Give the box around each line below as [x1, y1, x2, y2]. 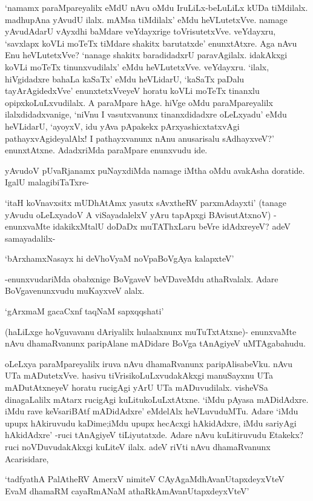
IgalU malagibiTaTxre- [5, 176, 89, 188]
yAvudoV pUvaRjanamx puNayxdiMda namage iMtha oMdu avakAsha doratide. [5, 164, 305, 176]
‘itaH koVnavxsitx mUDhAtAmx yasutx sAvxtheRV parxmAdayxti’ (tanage [5, 196, 287, 208]
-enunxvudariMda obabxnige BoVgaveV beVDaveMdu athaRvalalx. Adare [5, 272, 278, 285]
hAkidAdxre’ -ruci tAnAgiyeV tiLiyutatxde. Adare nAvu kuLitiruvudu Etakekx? [5, 428, 304, 441]
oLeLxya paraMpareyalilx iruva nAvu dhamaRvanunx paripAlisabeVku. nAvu [5, 357, 292, 370]
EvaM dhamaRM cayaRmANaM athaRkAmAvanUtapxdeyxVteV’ [5, 484, 249, 497]
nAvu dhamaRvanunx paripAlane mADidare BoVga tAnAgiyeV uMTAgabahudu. [5, 337, 306, 350]
